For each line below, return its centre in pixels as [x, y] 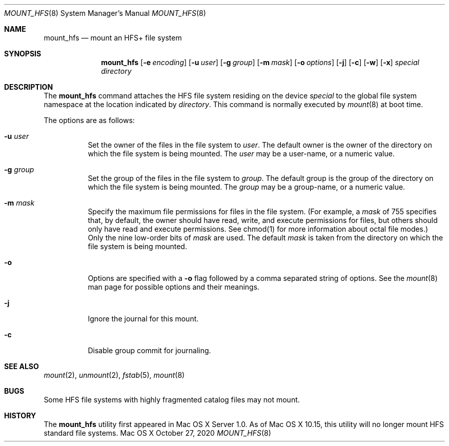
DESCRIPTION [29, 87]
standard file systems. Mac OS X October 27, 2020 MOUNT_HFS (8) [157, 433]
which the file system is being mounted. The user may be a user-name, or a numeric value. [241, 154]
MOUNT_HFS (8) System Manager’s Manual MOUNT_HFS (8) [105, 13]
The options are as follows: [89, 120]
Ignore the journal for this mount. [143, 319]
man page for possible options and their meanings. [174, 287]
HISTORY [20, 415]
